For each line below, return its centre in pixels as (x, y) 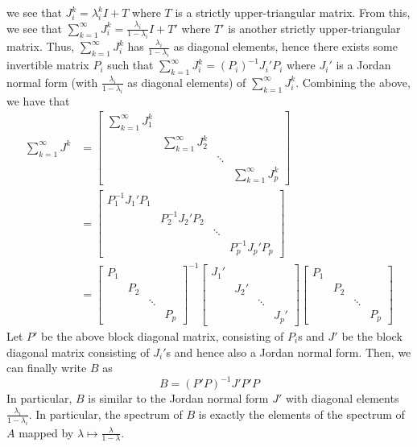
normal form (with (52, 82)
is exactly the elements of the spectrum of (301, 414)
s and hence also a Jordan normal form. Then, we (289, 352)
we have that (38, 100)
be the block (372, 335)
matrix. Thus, (41, 46)
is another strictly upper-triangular (314, 28)
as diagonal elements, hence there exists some (285, 46)
